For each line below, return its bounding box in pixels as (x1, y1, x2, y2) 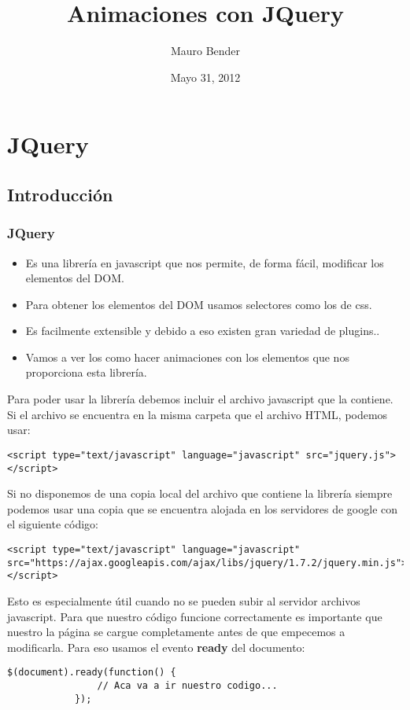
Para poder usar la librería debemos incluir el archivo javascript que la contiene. (7, 391, 393, 407)
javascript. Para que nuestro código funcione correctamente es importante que (7, 608, 382, 624)
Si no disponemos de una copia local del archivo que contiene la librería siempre (7, 485, 393, 502)
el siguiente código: (7, 516, 98, 532)
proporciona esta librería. (25, 364, 147, 381)
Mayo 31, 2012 (170, 68, 241, 85)
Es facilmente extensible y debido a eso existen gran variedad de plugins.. (25, 322, 380, 339)
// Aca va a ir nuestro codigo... (97, 679, 278, 691)
